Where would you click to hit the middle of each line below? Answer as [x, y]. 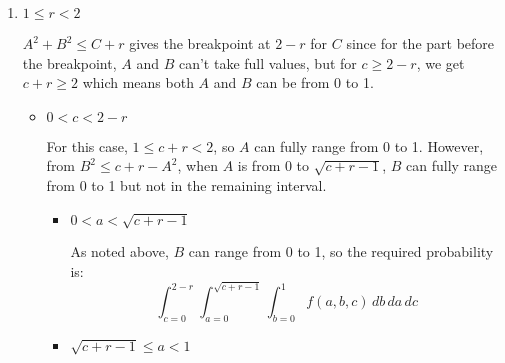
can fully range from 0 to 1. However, [369, 145]
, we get [440, 62]
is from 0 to [273, 165]
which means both [138, 82]
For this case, [87, 145]
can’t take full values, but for [267, 62]
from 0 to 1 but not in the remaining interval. [186, 184]
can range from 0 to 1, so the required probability [341, 251]
